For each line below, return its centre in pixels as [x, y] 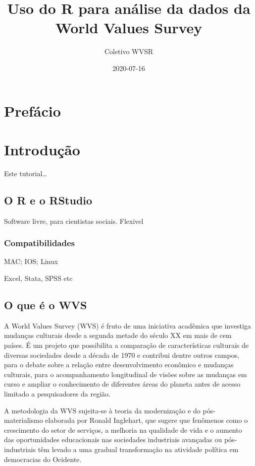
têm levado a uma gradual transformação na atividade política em [138, 449]
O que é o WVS [46, 305]
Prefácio [32, 110]
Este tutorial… [25, 173]
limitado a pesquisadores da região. [57, 393]
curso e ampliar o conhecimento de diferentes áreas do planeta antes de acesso [122, 384]
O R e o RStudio [48, 200]
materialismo [24, 420]
